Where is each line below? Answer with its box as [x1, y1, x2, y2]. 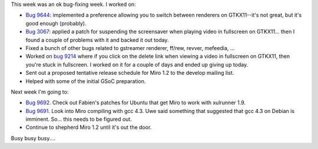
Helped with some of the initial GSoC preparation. [25, 77, 146, 85]
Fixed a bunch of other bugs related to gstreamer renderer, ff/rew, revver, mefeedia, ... [25, 44, 235, 51]
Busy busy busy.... [11, 134, 56, 141]
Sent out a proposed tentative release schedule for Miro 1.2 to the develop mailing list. [25, 69, 234, 77]
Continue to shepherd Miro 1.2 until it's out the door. [25, 124, 152, 131]
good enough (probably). [25, 19, 87, 27]
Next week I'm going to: [11, 88, 69, 95]
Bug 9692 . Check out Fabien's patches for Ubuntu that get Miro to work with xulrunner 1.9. [25, 99, 246, 106]
